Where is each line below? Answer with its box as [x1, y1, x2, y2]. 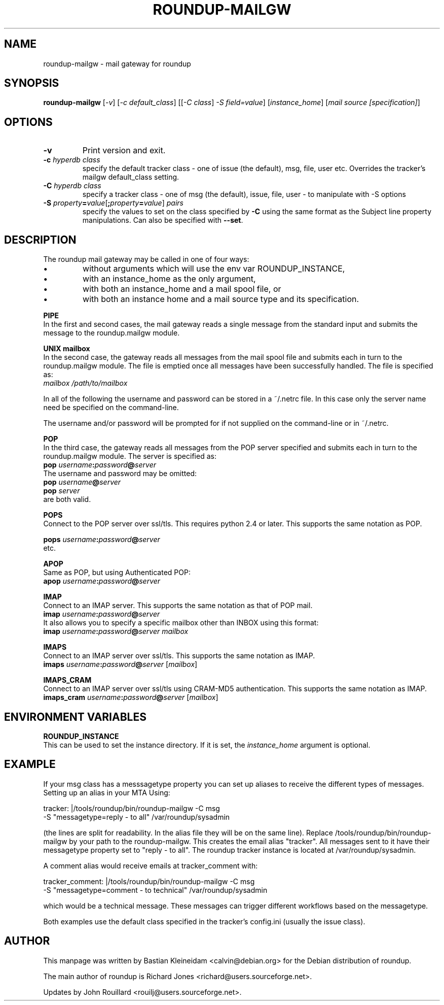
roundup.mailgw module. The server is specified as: [43, 452, 216, 461]
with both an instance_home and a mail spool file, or [83, 284, 281, 294]
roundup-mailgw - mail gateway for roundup [43, 59, 191, 68]
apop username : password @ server [43, 577, 161, 586]
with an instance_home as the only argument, [83, 274, 256, 284]
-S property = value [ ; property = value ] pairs [43, 198, 183, 208]
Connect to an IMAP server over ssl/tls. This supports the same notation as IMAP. [43, 651, 315, 660]
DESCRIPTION [4, 233, 77, 246]
